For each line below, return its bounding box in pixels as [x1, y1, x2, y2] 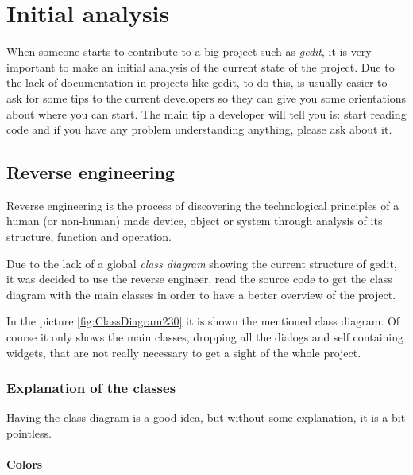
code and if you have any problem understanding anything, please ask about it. [6, 121, 392, 138]
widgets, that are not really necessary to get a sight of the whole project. [6, 344, 361, 360]
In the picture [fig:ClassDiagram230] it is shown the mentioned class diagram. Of [6, 313, 400, 329]
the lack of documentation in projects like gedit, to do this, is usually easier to [6, 74, 388, 91]
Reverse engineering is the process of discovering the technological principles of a [6, 197, 399, 213]
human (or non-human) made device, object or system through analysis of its [6, 212, 383, 229]
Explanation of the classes [6, 378, 176, 398]
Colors [6, 456, 43, 473]
